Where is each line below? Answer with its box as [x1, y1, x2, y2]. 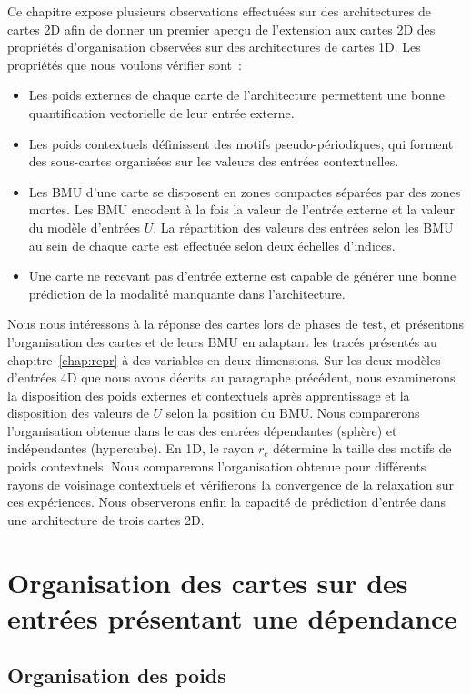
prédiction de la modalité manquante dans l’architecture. [28, 283, 346, 302]
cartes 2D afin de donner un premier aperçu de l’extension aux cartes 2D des [7, 19, 436, 38]
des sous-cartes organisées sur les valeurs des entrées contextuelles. [28, 152, 399, 171]
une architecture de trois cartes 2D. [7, 510, 205, 529]
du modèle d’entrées [28, 217, 141, 236]
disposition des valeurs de [7, 403, 149, 422]
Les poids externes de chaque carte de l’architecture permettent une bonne [28, 85, 445, 104]
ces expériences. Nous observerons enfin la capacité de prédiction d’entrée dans [7, 492, 446, 511]
